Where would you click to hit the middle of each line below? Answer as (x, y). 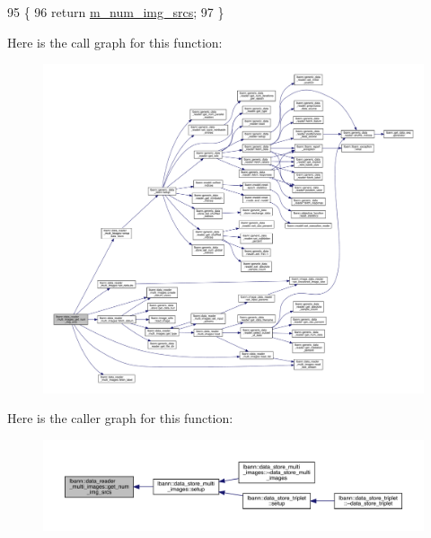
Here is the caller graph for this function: (120, 418)
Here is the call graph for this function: (115, 42)
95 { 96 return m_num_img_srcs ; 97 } (116, 12)
